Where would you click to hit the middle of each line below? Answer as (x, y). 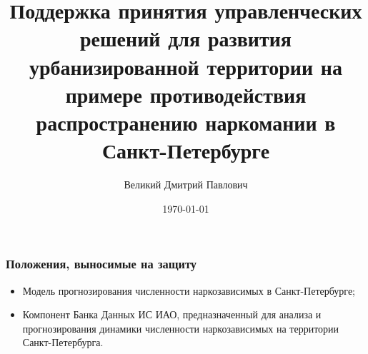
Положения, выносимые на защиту (101, 264)
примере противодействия (186, 94)
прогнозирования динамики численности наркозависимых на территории (181, 328)
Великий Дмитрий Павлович (186, 184)
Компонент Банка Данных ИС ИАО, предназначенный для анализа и (172, 314)
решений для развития (186, 38)
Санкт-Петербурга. (63, 342)
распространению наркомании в (186, 122)
